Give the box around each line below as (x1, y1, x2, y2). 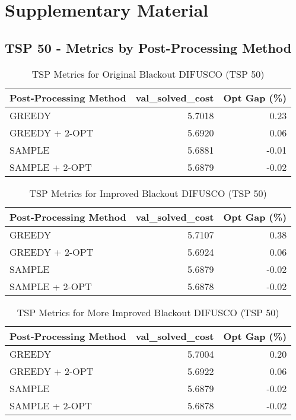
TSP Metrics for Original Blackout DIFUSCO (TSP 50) (31, 66, 265, 81)
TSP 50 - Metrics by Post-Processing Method (5, 38, 292, 56)
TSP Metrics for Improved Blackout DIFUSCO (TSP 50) (29, 186, 267, 200)
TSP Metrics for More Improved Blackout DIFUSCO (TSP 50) (17, 305, 279, 319)
